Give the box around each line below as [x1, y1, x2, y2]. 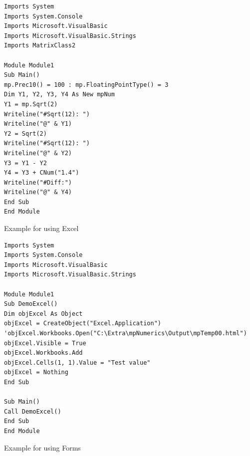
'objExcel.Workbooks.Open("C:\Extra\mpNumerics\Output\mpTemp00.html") [4, 330, 247, 337]
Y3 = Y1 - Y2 [4, 159, 47, 167]
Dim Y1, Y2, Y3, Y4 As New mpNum [4, 91, 115, 98]
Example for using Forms [4, 442, 81, 453]
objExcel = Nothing [4, 369, 68, 376]
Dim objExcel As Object [4, 310, 83, 317]
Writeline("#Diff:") [4, 179, 72, 186]
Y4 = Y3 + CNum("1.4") [4, 169, 79, 177]
